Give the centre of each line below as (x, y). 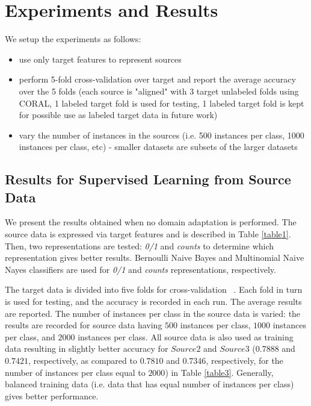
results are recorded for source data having (84, 325)
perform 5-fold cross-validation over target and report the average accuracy (157, 79)
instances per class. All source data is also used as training (186, 336)
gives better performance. (52, 395)
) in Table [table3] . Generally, (219, 372)
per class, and (30, 336)
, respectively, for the (245, 360)
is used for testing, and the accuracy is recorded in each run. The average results (153, 301)
